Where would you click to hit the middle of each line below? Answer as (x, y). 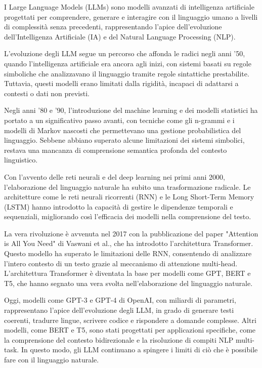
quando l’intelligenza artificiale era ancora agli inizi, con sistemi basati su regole (128, 63)
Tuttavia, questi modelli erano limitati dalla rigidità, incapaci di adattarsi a (121, 83)
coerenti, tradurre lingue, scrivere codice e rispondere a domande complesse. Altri (130, 320)
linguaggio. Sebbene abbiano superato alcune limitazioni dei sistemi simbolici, (124, 140)
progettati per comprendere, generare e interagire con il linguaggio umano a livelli (131, 16)
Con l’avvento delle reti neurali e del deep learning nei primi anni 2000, (115, 176)
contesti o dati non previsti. (47, 93)
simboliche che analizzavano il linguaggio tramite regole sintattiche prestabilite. (127, 73)
